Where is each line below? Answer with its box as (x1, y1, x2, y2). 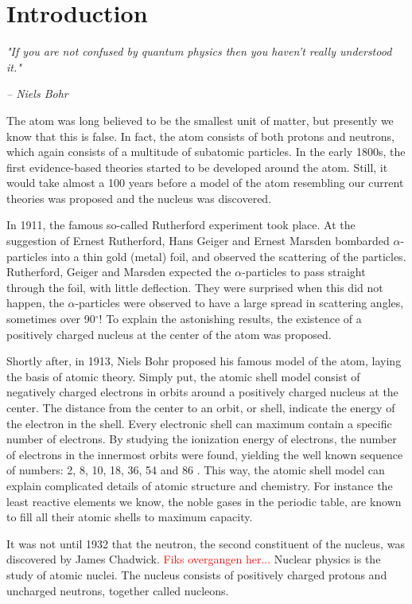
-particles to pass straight (242, 263, 366, 280)
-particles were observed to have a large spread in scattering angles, (75, 294, 404, 311)
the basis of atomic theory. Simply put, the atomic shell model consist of (6, 368, 360, 384)
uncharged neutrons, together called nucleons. (6, 582, 229, 598)
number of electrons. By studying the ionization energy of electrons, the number (6, 431, 397, 447)
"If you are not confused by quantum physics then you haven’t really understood (6, 43, 392, 60)
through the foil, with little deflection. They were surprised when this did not (6, 279, 383, 295)
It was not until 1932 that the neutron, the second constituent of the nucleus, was (6, 535, 405, 551)
